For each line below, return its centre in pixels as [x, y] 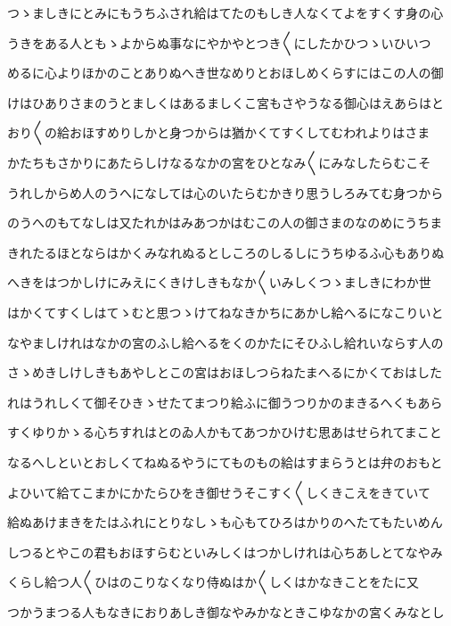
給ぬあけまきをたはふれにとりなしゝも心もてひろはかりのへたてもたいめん [225, 522]
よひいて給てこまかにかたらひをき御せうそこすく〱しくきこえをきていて [219, 492]
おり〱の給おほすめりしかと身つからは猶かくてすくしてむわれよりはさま [219, 132]
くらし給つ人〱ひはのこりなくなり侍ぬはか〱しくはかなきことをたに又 [213, 582]
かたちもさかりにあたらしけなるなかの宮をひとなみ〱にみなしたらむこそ [219, 162]
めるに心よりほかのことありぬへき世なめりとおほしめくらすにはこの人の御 [225, 73]
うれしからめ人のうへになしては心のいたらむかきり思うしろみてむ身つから [225, 192]
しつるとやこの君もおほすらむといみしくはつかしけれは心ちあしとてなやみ [225, 552]
